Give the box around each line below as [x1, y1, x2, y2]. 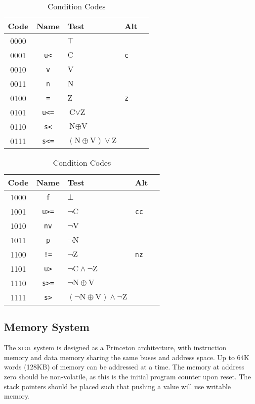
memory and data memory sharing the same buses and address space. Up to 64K [4, 352, 250, 362]
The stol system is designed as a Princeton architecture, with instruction [4, 342, 226, 353]
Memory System [4, 319, 90, 334]
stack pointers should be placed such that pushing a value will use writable [4, 381, 231, 391]
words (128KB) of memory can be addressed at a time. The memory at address [4, 362, 245, 372]
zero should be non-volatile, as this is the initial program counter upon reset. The [4, 371, 251, 381]
